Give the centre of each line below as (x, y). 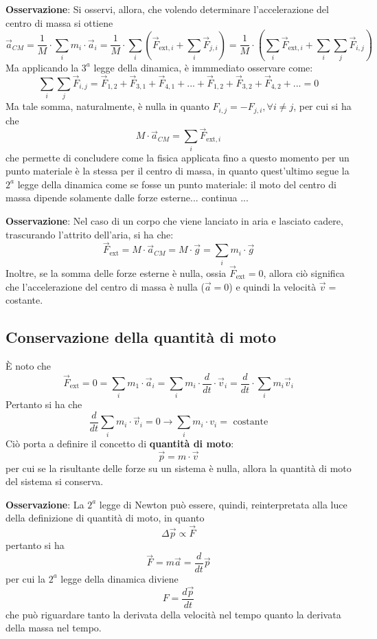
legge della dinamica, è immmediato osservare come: (203, 67)
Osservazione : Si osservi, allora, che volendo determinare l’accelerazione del (167, 9)
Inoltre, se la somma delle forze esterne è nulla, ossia (116, 272)
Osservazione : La (45, 504)
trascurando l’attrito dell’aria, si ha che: (90, 234)
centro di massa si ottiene (59, 22)
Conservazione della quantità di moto (141, 337)
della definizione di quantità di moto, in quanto (105, 518)
